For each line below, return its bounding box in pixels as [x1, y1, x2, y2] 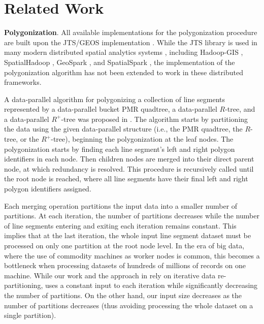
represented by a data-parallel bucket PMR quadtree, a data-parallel [4, 104, 217, 114]
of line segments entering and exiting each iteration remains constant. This [4, 220, 237, 231]
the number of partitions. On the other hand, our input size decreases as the [4, 289, 242, 300]
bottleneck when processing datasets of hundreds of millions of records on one [4, 260, 246, 271]
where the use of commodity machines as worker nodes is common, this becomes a [4, 250, 260, 261]
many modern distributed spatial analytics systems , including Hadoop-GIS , [4, 47, 243, 57]
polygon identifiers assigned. [4, 183, 91, 194]
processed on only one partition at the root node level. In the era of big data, [4, 240, 245, 250]
